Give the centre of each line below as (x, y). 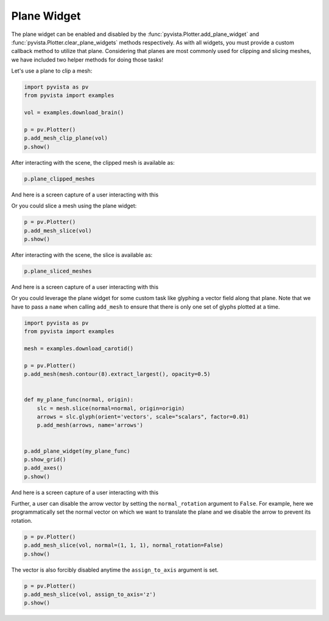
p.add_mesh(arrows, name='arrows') (90, 425)
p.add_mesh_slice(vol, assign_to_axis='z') (90, 594)
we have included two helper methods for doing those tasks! (87, 59)
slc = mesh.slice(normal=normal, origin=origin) (111, 408)
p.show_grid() (45, 459)
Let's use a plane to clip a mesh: (52, 71)
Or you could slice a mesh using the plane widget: (74, 206)
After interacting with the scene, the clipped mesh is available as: (93, 162)
